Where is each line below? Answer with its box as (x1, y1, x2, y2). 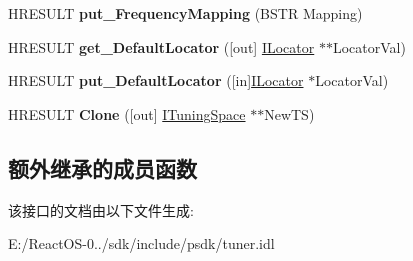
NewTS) (264, 103, 315, 124)
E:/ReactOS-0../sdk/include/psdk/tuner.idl (8, 233, 275, 254)
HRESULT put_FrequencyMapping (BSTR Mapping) (8, 3, 363, 23)
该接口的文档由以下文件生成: (8, 199, 194, 220)
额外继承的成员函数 (8, 152, 197, 183)
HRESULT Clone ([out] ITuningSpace (8, 103, 246, 124)
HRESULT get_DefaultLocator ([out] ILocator (8, 36, 315, 57)
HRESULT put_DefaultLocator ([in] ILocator (8, 70, 304, 91)
